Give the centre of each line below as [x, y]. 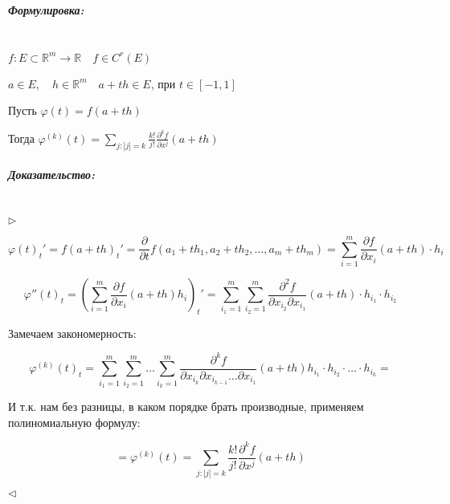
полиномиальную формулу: [74, 422]
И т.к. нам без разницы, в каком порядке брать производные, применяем [186, 406]
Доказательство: [52, 175]
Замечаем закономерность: [72, 333]
